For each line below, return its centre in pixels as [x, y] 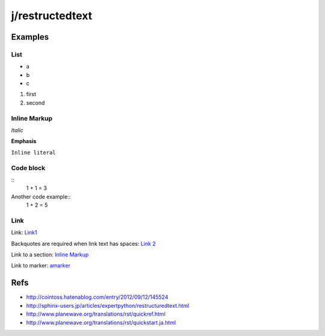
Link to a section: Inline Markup [50, 255]
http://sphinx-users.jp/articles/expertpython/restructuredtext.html [108, 305]
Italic [17, 130]
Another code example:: [41, 197]
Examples [30, 37]
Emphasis [24, 141]
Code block [28, 168]
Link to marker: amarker [41, 266]
